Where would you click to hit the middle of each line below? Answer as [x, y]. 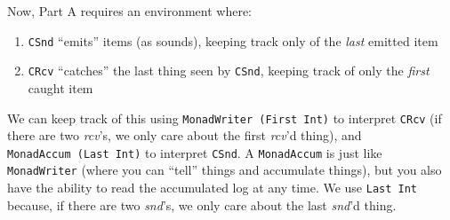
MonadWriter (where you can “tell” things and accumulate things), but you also [225, 170]
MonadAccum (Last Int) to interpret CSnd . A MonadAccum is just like [195, 152]
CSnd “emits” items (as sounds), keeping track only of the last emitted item [233, 40]
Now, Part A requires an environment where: [130, 11]
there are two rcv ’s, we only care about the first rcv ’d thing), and [185, 135]
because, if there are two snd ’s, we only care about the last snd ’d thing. [202, 204]
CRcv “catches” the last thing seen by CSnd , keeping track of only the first [229, 71]
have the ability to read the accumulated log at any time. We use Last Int [213, 188]
